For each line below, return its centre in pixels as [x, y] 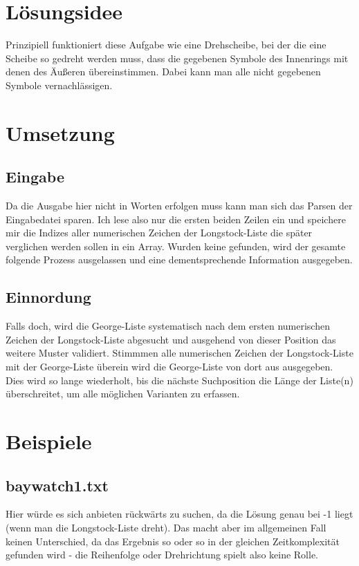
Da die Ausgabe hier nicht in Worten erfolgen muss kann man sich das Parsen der [179, 206]
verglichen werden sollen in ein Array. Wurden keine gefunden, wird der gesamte [176, 246]
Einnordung [48, 297]
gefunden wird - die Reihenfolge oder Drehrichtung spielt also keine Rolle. [162, 555]
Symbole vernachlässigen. [59, 85]
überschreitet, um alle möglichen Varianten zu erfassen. [123, 394]
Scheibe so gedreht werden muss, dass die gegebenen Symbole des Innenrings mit [177, 58]
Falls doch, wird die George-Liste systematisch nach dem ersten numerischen [168, 326]
